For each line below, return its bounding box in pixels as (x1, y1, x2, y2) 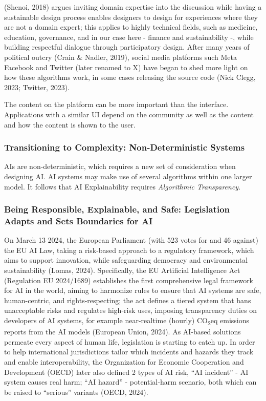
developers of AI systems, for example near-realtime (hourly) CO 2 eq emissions (4, 315, 250, 327)
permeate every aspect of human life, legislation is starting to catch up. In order (4, 336, 255, 347)
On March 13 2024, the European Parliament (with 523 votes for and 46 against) (4, 235, 258, 245)
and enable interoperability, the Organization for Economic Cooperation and (4, 356, 244, 367)
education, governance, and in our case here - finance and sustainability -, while (4, 31, 254, 42)
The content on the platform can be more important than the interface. (4, 99, 229, 110)
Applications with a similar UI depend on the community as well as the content (4, 109, 254, 119)
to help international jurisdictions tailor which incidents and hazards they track (4, 346, 254, 357)
